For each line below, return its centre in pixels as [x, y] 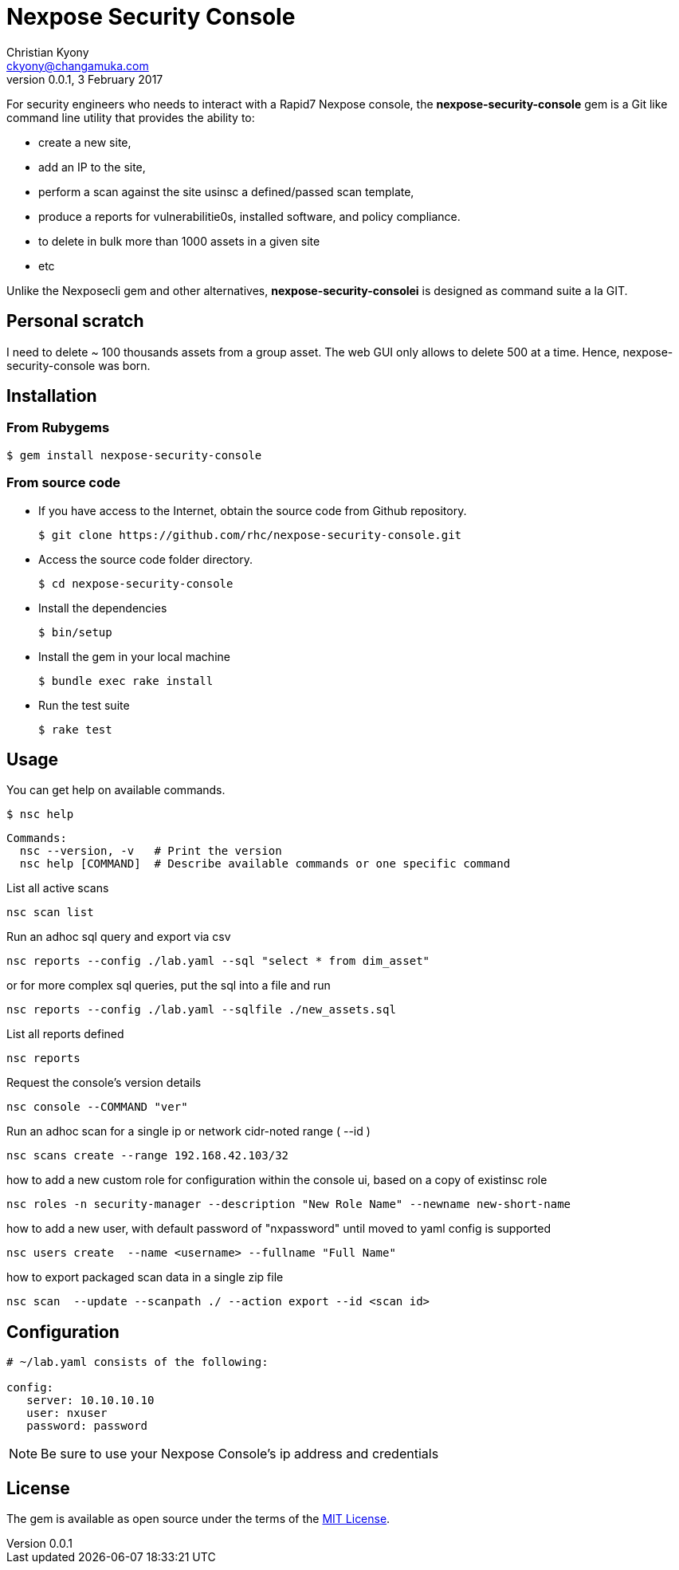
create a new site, [85, 142]
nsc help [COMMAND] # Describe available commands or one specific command [265, 864]
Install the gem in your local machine [134, 656]
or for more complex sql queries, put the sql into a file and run [169, 986]
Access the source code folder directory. [146, 559]
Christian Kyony [48, 52]
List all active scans [58, 888]
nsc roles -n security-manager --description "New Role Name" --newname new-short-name [289, 1204]
